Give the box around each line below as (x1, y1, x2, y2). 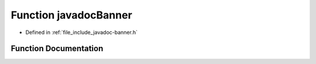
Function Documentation (11, 44, 104, 54)
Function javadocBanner (11, 9, 133, 21)
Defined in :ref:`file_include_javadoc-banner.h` (25, 29, 138, 36)
